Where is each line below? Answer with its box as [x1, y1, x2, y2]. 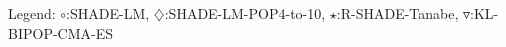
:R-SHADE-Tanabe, [336, 3, 459, 23]
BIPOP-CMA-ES [8, 22, 114, 43]
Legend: [8, 3, 56, 23]
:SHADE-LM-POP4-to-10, [164, 3, 326, 23]
